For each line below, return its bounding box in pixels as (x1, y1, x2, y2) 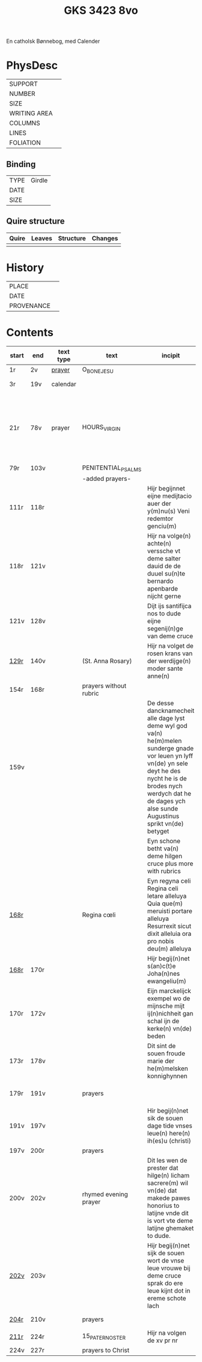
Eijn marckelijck (147, 987, 191, 995)
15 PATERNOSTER (82, 1332, 126, 1342)
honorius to (147, 1202, 180, 1210)
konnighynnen (147, 1072, 188, 1080)
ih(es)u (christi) (147, 1137, 191, 1145)
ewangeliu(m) (147, 977, 186, 985)
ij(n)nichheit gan (147, 1009, 194, 1017)
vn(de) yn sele (147, 759, 188, 767)
